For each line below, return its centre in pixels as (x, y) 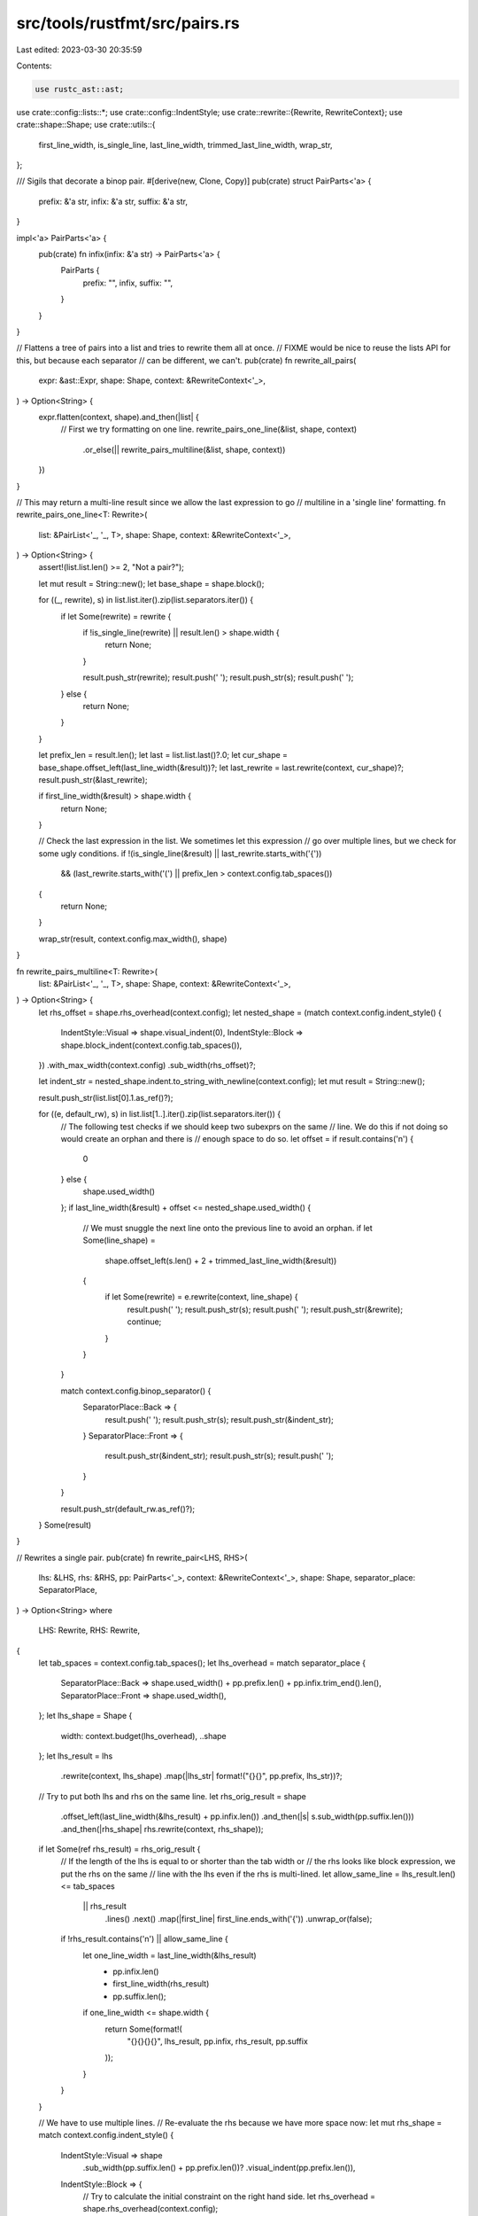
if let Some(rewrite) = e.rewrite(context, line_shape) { (201, 1297)
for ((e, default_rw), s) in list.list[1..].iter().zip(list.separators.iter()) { (160, 1114)
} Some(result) (65, 1525)
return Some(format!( (144, 2029)
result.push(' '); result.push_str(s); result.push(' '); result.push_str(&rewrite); (265, 1309)
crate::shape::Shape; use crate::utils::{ (86, 125)
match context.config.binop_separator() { (136, 1391)
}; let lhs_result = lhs (76, 1756)
